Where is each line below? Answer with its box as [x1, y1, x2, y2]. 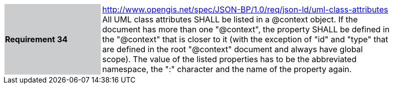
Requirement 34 [5, 34, 68, 44]
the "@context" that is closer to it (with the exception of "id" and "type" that [102, 34, 388, 44]
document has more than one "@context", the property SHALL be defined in [102, 24, 390, 34]
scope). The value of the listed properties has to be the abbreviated [102, 54, 357, 64]
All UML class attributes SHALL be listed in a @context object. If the [102, 14, 358, 24]
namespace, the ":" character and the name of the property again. [102, 64, 352, 74]
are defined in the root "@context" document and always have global [102, 44, 363, 54]
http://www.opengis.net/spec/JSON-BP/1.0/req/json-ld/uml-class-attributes [102, 4, 388, 14]
